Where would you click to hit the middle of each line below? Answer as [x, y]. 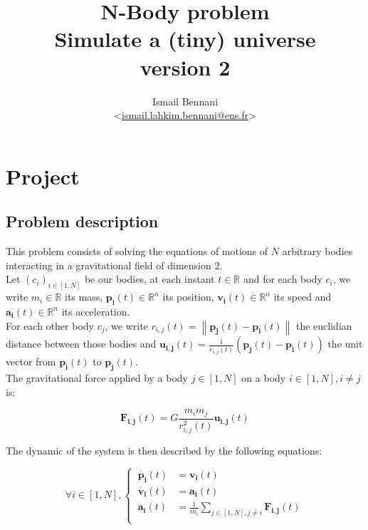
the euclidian [324, 325]
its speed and [303, 297]
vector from [31, 362]
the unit [345, 344]
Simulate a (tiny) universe [185, 39]
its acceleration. [96, 311]
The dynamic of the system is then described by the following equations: [164, 450]
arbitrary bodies [317, 251]
